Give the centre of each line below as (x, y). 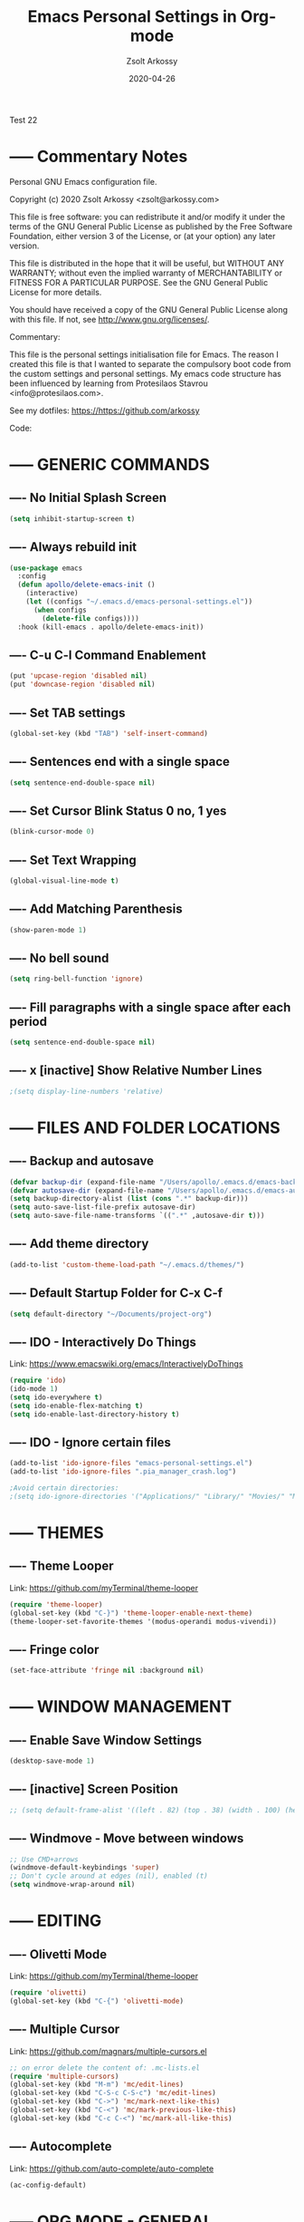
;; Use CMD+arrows (44, 1860)
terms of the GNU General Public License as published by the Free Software (151, 226)
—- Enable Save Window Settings (105, 1740)
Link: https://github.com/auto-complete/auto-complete (112, 2169)
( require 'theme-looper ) (56, 1604)
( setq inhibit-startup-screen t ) (72, 518)
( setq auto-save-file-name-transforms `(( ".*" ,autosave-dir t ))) (137, 1216)
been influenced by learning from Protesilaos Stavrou (109, 383)
